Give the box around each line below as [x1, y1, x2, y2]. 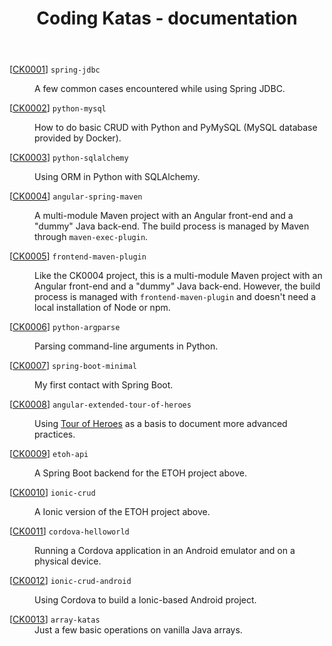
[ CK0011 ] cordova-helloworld [9, 525, 130, 537]
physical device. [34, 555, 102, 567]
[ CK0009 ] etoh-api [9, 448, 89, 460]
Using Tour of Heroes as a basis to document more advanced [34, 418, 288, 430]
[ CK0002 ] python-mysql [9, 102, 107, 114]
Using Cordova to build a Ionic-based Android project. [34, 594, 257, 606]
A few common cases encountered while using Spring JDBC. [34, 83, 286, 95]
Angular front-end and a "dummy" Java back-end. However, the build [34, 280, 321, 292]
